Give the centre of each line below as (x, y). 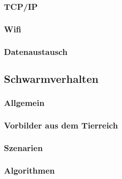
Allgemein (24, 103)
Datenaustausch (36, 51)
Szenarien (24, 147)
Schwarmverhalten (51, 78)
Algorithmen (29, 170)
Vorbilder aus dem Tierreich (61, 125)
